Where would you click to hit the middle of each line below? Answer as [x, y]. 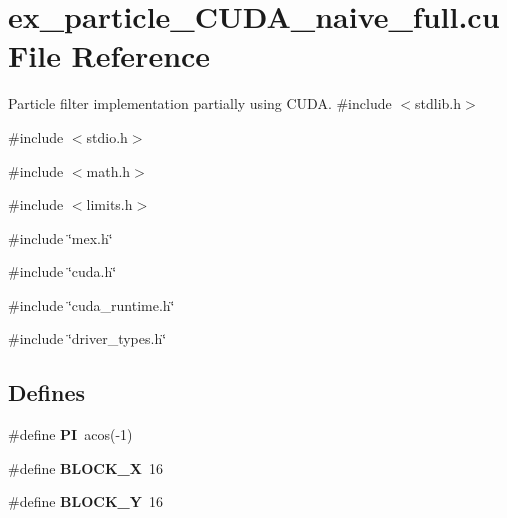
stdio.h [107, 136]
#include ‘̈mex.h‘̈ [60, 237]
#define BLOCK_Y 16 [85, 501]
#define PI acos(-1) [70, 434]
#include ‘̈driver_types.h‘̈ [87, 338]
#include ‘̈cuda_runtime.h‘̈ [91, 304]
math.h [108, 170]
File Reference [109, 55]
